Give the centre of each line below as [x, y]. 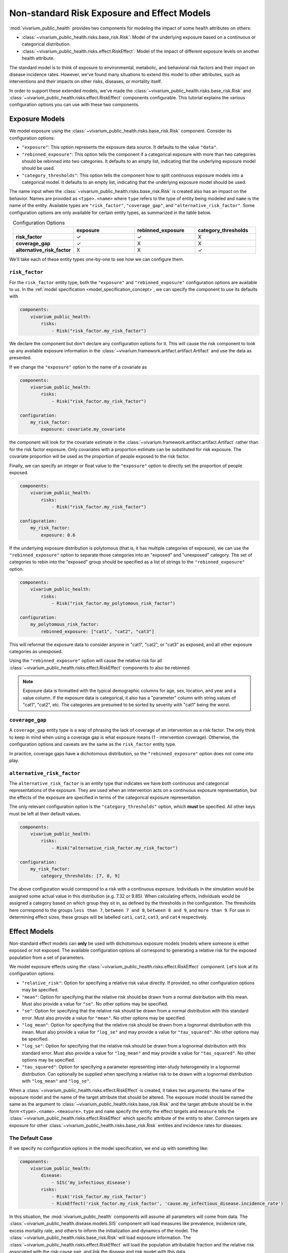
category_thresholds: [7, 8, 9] [80, 876]
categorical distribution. [46, 44]
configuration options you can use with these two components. [74, 105]
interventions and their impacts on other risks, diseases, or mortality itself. [85, 81]
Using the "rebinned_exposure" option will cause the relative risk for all [85, 661]
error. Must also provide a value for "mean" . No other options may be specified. [104, 1018]
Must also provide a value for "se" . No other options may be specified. [95, 1004]
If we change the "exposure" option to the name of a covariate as [78, 367]
